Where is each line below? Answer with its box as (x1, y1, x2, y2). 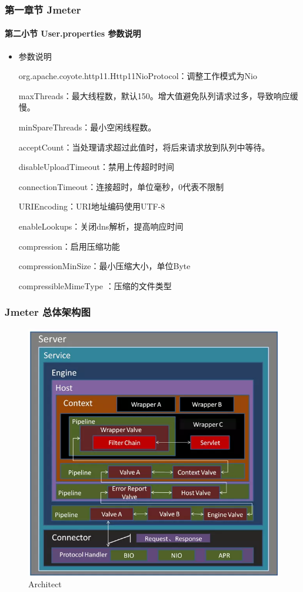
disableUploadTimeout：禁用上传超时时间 (18, 161, 174, 173)
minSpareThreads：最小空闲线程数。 (18, 121, 157, 133)
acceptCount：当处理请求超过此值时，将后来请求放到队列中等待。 (18, 140, 270, 153)
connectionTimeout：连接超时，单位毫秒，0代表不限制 (18, 180, 224, 192)
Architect (28, 577, 62, 590)
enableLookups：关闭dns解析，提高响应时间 (18, 220, 184, 232)
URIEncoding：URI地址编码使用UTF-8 (18, 200, 165, 212)
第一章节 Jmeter (5, 2, 81, 17)
